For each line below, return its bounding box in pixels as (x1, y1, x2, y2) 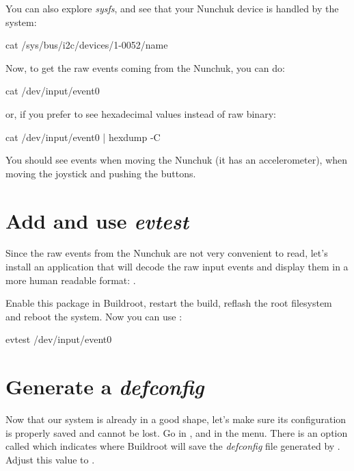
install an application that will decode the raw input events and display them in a (5, 259, 349, 274)
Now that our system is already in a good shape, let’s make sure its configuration (5, 412, 346, 427)
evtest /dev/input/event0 (5, 332, 112, 346)
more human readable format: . (5, 272, 136, 287)
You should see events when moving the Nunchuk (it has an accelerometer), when (5, 153, 348, 167)
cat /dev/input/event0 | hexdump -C (5, 129, 161, 144)
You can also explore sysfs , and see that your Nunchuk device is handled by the (5, 1, 339, 15)
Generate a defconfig (5, 372, 204, 401)
